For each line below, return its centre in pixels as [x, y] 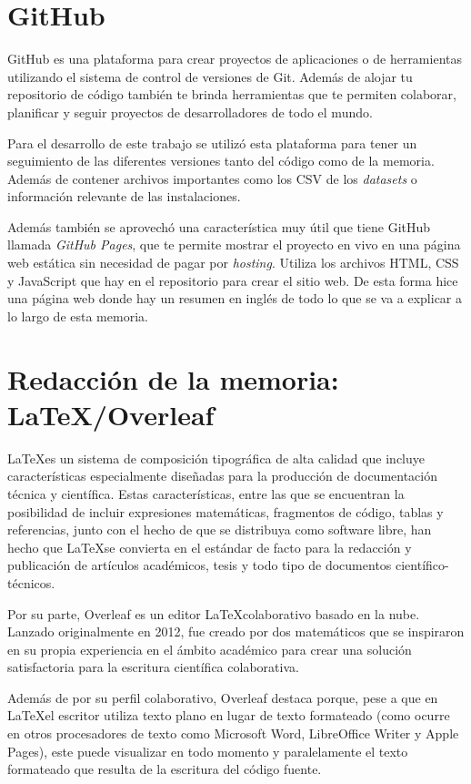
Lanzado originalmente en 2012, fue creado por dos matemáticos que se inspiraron [236, 631]
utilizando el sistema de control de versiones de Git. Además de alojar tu [210, 76]
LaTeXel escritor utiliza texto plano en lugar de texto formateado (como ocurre [229, 715]
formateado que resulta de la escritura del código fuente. [165, 769]
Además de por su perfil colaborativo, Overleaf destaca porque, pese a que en [223, 697]
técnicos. [31, 582]
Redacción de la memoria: [173, 378]
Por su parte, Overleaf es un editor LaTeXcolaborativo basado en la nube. [214, 613]
